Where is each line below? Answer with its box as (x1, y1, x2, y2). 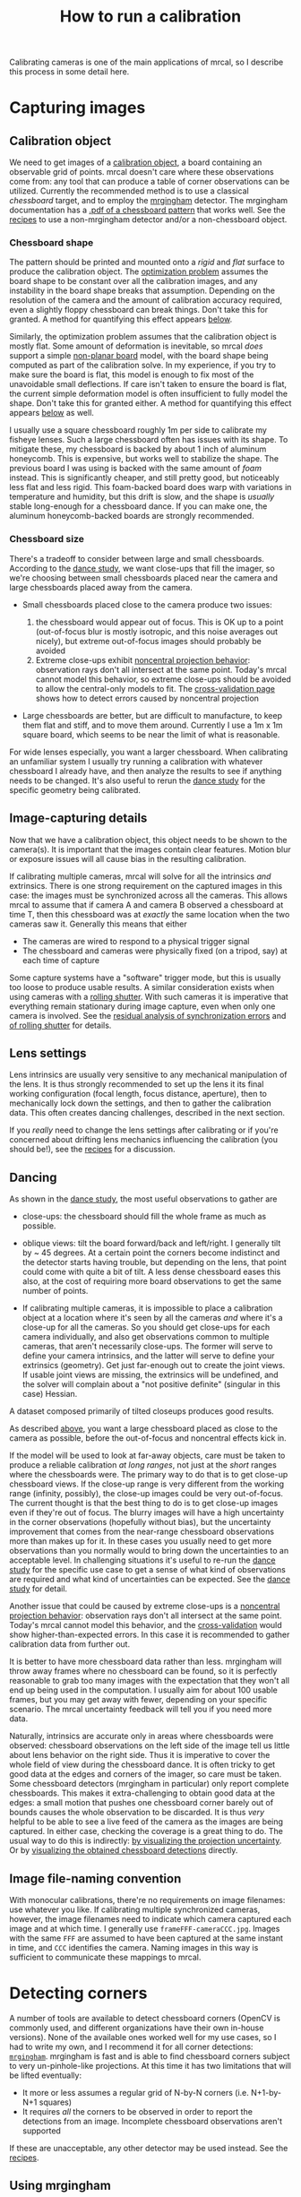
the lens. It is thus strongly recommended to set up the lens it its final (9, 1079, 264, 1090)
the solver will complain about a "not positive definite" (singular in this (21, 1379, 280, 1390)
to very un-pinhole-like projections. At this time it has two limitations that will (9, 2060, 291, 2071)
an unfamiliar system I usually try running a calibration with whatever (9, 755, 263, 767)
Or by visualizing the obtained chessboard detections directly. (9, 1845, 238, 1856)
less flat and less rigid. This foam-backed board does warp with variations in (9, 482, 292, 493)
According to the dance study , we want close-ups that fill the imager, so (9, 563, 275, 573)
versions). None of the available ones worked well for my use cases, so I (9, 2031, 277, 2042)
